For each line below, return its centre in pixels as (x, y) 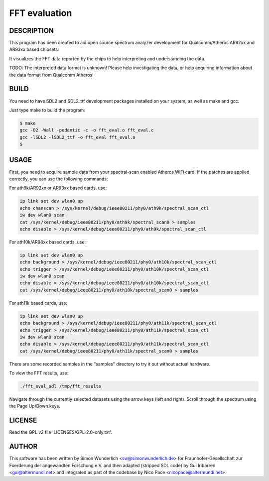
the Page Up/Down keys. (35, 406)
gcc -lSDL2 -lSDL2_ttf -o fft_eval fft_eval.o (77, 137)
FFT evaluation (41, 13)
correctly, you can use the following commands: (59, 179)
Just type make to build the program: (47, 110)
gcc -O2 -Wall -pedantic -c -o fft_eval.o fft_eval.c (87, 130)
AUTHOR (23, 446)
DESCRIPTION (32, 31)
